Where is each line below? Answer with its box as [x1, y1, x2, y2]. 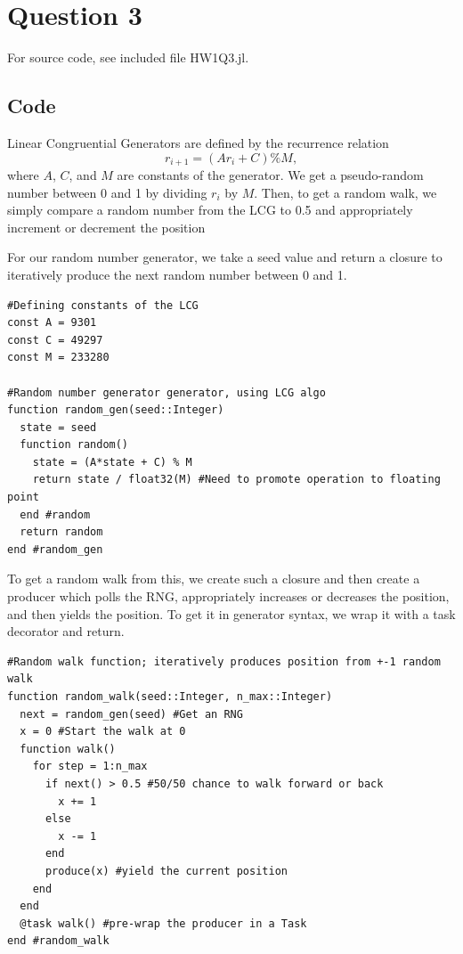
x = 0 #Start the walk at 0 [20, 725, 186, 738]
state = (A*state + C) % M [32, 455, 192, 469]
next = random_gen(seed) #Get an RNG [20, 707, 243, 721]
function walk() [20, 742, 116, 755]
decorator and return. [7, 622, 125, 640]
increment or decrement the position [7, 217, 206, 236]
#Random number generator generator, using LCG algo [7, 386, 326, 399]
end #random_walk [7, 934, 110, 948]
